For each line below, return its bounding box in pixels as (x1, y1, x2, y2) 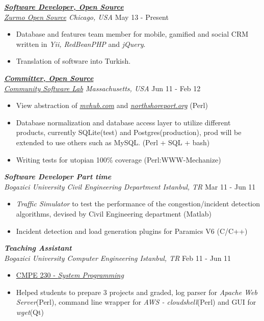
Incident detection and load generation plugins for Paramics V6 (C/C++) (16, 225, 248, 236)
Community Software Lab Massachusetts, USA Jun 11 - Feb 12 (4, 83, 201, 93)
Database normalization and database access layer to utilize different (16, 117, 231, 127)
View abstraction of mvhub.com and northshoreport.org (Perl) (16, 100, 208, 111)
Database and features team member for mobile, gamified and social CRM (16, 29, 249, 39)
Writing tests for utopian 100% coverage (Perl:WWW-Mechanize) (16, 154, 221, 165)
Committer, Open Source (4, 72, 94, 83)
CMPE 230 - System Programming (16, 270, 124, 280)
